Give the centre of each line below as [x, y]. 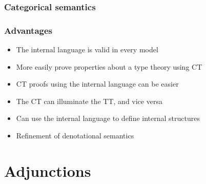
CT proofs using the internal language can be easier [97, 84]
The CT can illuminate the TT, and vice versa [89, 101]
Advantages [28, 30]
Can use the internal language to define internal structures [108, 118]
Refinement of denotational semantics [75, 136]
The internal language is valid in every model [87, 49]
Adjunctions [48, 170]
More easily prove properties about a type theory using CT [109, 66]
